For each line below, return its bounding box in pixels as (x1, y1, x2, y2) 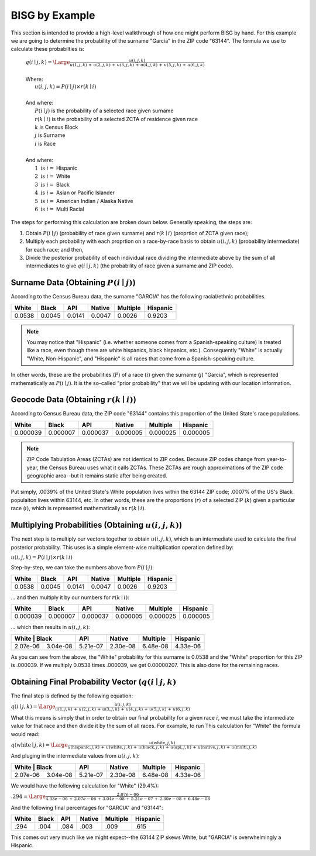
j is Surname (35, 132, 66, 139)
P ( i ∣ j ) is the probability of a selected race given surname (35, 107, 174, 114)
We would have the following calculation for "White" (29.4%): (11, 782, 159, 789)
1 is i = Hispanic (35, 164, 78, 172)
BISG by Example (11, 9, 95, 22)
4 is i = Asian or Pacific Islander (35, 189, 115, 196)
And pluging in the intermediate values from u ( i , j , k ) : (11, 752, 140, 759)
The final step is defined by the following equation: (11, 692, 133, 699)
